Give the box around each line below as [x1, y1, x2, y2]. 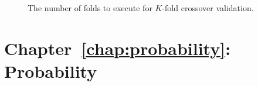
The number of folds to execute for [28, 2, 152, 13]
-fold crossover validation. [162, 2, 254, 13]
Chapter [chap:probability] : [4, 36, 231, 60]
